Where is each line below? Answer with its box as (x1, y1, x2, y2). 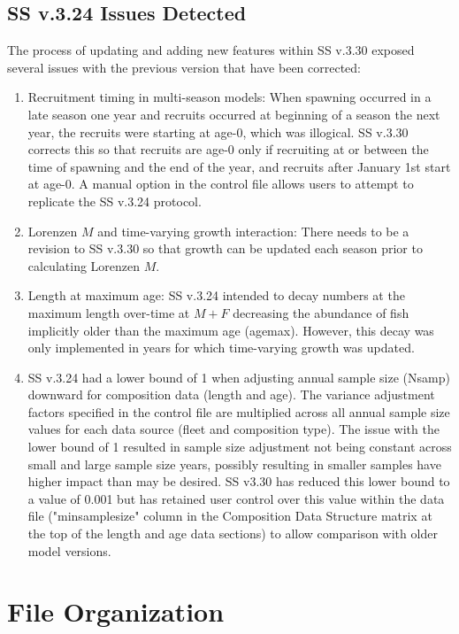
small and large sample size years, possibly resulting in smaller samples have (27, 454, 441, 473)
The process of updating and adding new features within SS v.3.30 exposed (7, 41, 415, 59)
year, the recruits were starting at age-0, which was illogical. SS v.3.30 (27, 122, 409, 141)
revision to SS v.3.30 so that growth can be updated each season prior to (27, 239, 423, 258)
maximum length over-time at (27, 303, 190, 321)
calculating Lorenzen (27, 256, 141, 274)
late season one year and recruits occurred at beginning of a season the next (27, 104, 440, 123)
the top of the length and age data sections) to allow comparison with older (27, 524, 438, 543)
